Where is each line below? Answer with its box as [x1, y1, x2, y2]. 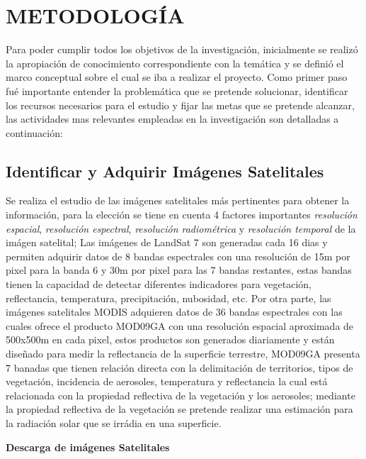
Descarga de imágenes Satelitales [6, 439, 170, 454]
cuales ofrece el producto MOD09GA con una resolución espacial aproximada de [6, 318, 354, 333]
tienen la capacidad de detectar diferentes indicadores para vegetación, [6, 277, 311, 292]
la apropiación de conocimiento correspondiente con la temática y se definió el [6, 55, 344, 70]
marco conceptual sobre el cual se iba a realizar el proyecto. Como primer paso [6, 70, 348, 84]
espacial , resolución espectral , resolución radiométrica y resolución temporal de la [6, 221, 356, 236]
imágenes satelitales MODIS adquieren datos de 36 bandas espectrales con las [6, 304, 343, 319]
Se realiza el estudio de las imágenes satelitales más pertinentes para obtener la [6, 193, 350, 208]
